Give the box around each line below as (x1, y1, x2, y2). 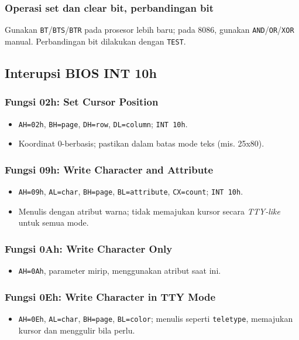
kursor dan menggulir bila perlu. (18, 324, 135, 336)
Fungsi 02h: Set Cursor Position (5, 94, 159, 109)
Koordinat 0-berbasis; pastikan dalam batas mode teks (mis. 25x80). (18, 137, 264, 149)
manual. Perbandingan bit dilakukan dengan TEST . (5, 35, 186, 47)
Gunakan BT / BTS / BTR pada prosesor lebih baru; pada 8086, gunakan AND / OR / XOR (5, 23, 294, 36)
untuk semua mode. (18, 216, 89, 229)
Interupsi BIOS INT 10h (5, 63, 157, 81)
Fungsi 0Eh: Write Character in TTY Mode (5, 289, 216, 304)
